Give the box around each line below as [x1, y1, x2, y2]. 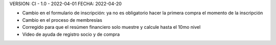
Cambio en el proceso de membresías [22, 17, 102, 23]
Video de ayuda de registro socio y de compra [22, 31, 120, 37]
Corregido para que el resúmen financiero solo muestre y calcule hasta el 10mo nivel [22, 24, 201, 30]
